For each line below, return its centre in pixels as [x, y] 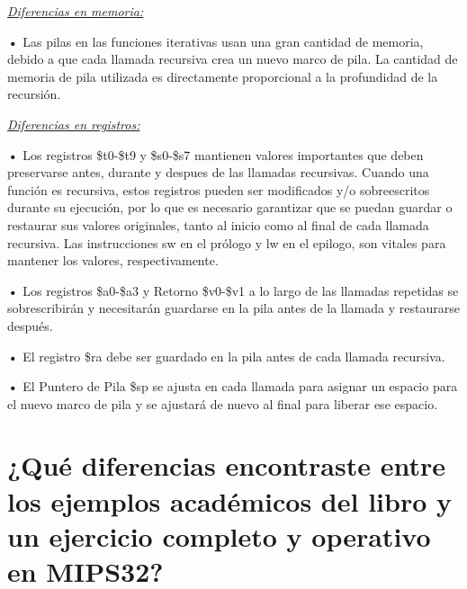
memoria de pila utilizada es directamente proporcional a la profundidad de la [223, 76]
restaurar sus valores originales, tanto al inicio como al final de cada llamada [218, 224]
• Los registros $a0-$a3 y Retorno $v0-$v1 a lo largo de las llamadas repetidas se [233, 290]
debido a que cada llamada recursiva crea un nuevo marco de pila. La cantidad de [233, 59]
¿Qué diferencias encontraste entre [226, 465]
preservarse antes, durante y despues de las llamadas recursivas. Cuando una [218, 172]
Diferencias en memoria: [76, 11]
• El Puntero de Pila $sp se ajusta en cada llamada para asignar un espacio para [233, 386]
